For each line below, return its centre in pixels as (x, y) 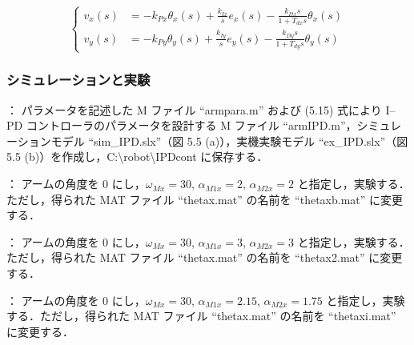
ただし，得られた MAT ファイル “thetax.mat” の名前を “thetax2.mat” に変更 (205, 257)
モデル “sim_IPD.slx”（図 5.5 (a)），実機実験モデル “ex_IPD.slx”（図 (229, 140)
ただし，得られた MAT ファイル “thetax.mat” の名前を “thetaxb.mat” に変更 (205, 199)
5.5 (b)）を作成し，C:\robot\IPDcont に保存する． (137, 156)
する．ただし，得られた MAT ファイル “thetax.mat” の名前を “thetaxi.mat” (201, 316)
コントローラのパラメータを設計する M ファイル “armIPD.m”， (191, 125)
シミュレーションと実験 (78, 80)
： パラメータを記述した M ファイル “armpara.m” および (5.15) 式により (194, 109)
